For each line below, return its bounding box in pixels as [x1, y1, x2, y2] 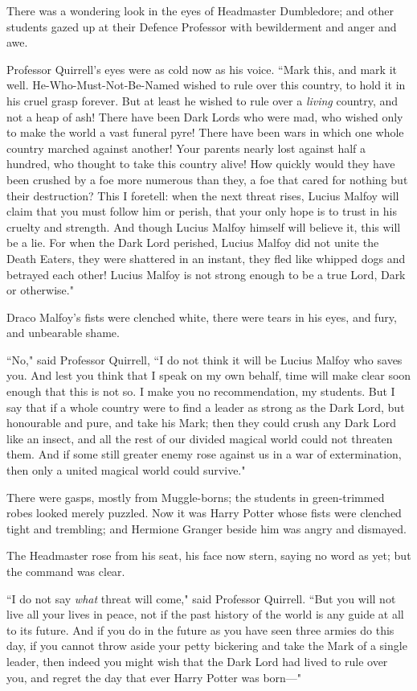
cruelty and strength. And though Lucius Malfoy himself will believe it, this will [6, 218, 401, 235]
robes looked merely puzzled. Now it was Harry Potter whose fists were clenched [6, 504, 402, 521]
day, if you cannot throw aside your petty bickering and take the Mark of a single [6, 637, 407, 654]
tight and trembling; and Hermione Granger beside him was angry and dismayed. [6, 520, 407, 537]
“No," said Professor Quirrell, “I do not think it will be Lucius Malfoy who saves [6, 351, 403, 368]
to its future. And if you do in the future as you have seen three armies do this [6, 621, 395, 638]
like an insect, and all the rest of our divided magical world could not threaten [6, 430, 393, 446]
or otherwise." [6, 282, 74, 298]
